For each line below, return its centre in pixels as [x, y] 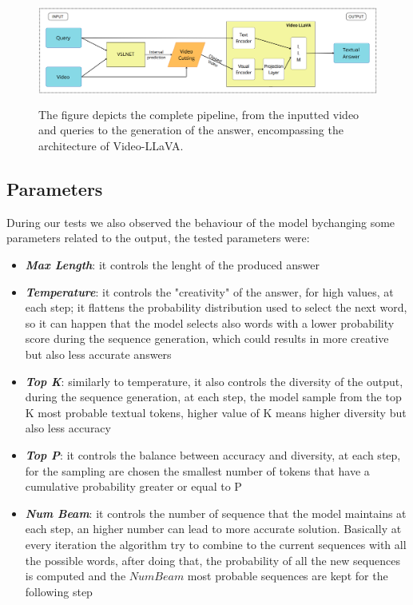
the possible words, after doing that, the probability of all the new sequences [212, 560]
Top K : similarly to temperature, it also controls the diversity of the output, [214, 381]
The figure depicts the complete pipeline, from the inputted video [199, 114]
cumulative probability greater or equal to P [133, 486]
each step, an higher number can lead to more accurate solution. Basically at [213, 529]
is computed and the [75, 576]
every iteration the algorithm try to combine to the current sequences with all [216, 544]
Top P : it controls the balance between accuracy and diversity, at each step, [213, 454]
